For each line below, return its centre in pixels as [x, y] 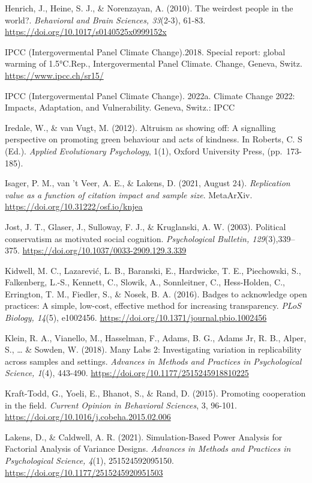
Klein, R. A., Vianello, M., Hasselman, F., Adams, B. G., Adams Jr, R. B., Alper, [156, 337]
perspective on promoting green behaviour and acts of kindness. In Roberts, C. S [154, 139]
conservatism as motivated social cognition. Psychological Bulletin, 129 [135, 238]
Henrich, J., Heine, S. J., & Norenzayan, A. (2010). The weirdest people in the [149, 8]
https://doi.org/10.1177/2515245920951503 [84, 472]
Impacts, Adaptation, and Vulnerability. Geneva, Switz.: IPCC [120, 107]
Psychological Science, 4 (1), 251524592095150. [89, 460]
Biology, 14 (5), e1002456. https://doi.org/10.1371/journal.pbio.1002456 [136, 317]
